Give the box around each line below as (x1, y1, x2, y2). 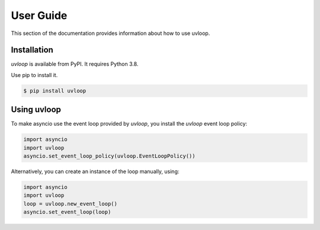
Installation (11, 45, 53, 55)
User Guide (11, 9, 68, 22)
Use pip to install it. (11, 71, 58, 78)
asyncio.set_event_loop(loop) (23, 209, 111, 216)
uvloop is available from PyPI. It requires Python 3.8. (11, 60, 139, 68)
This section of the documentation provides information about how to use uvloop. (11, 30, 210, 37)
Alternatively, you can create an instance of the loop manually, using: (11, 168, 180, 175)
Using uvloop (11, 104, 62, 115)
